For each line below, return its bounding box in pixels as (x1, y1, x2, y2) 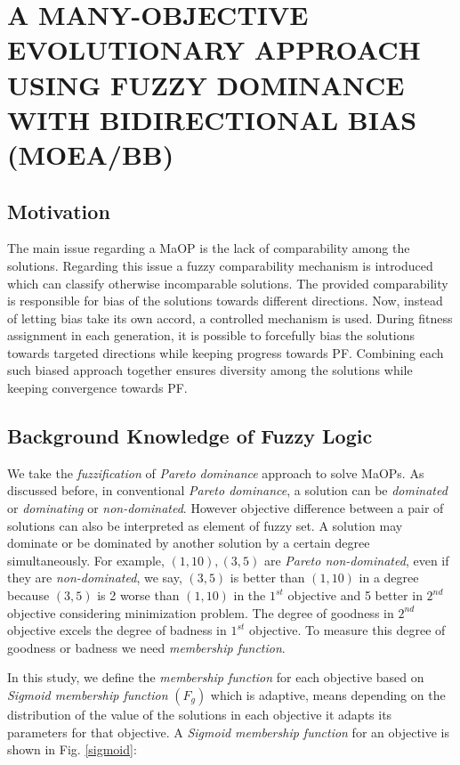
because (7, 586, 50, 605)
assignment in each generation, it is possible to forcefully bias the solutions (7, 326, 416, 345)
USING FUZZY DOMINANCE (7, 66, 405, 102)
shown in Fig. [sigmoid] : (7, 740, 137, 759)
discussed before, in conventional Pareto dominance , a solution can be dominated (7, 481, 448, 500)
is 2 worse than (97, 586, 180, 605)
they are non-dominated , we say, (7, 568, 182, 587)
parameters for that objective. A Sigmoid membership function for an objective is (7, 722, 450, 741)
